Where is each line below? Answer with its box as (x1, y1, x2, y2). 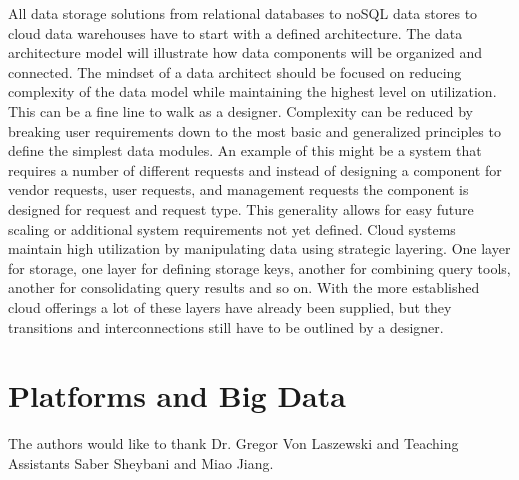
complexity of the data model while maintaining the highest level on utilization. (8, 81, 497, 102)
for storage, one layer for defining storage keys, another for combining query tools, (8, 257, 511, 278)
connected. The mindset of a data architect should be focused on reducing (8, 61, 462, 82)
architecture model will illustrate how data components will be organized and (8, 42, 482, 63)
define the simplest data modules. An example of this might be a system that (8, 140, 482, 161)
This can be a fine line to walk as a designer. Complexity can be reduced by (8, 100, 473, 121)
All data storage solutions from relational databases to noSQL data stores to (8, 3, 478, 23)
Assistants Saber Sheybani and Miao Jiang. (8, 452, 274, 473)
